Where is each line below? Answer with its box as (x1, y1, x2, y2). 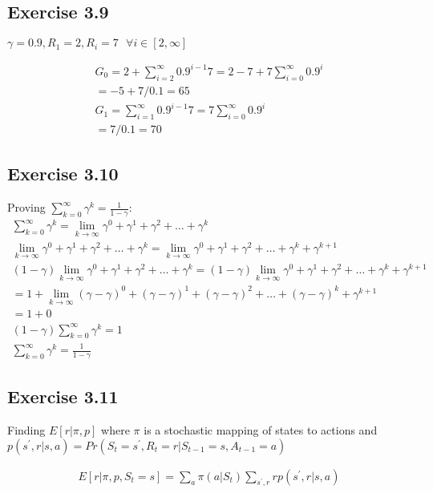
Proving (7, 199, 46, 216)
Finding (7, 422, 46, 438)
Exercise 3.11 (7, 384, 119, 409)
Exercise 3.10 (7, 161, 119, 186)
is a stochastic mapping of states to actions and (144, 422, 378, 438)
